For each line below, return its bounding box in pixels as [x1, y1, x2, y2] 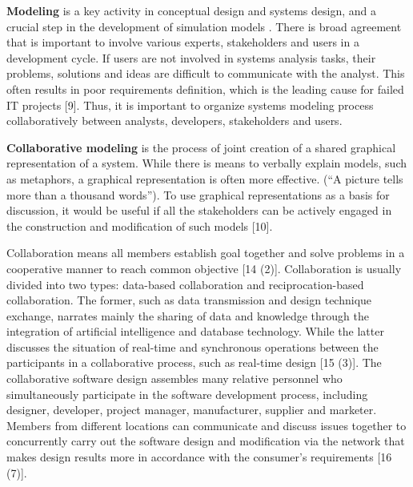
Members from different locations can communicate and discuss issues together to [6, 417, 407, 433]
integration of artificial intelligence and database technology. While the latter [6, 323, 384, 340]
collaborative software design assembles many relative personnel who [6, 370, 343, 387]
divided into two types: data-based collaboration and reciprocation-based [6, 276, 364, 292]
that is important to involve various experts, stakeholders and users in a [6, 34, 359, 50]
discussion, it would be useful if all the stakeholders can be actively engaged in [6, 202, 392, 219]
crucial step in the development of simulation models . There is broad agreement [6, 18, 402, 34]
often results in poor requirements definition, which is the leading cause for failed [6, 80, 404, 97]
